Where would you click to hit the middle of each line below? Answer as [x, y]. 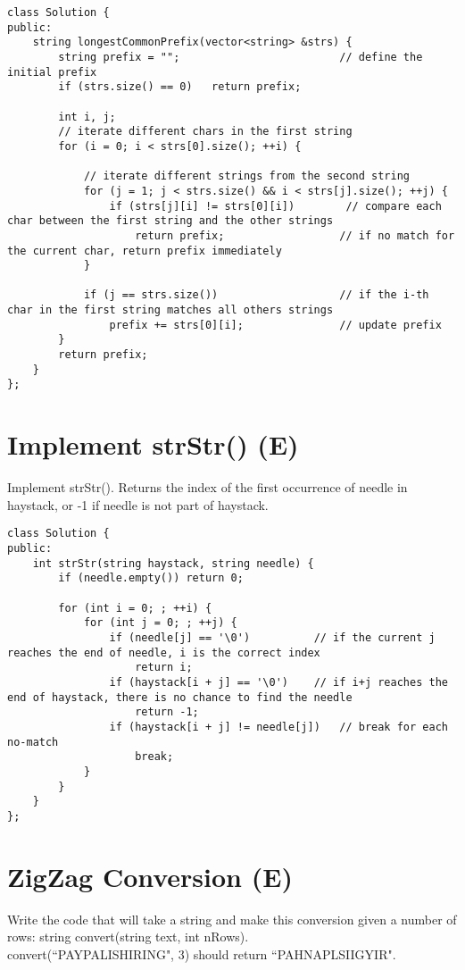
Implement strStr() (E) [153, 444]
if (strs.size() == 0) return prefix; [180, 87]
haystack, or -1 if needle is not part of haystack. [138, 504]
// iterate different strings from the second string [247, 176]
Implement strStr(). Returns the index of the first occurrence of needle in [208, 487]
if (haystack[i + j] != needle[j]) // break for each [278, 727]
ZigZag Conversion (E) [150, 876]
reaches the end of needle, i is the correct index [164, 652]
